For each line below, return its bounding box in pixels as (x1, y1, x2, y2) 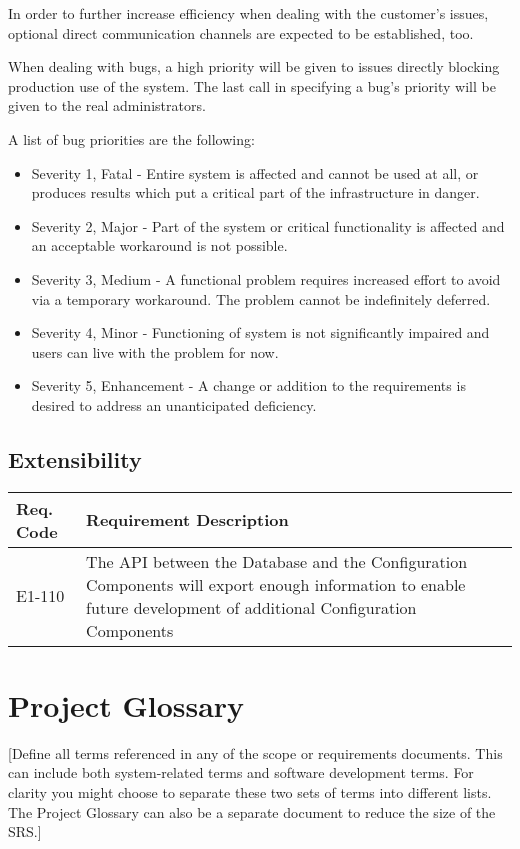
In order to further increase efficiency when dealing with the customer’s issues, (8, 3, 489, 23)
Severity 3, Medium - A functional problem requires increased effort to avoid (31, 268, 501, 289)
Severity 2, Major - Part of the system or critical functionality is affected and (31, 215, 505, 236)
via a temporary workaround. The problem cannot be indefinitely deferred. (31, 288, 491, 309)
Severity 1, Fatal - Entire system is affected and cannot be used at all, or (31, 162, 479, 183)
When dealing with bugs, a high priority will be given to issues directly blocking (8, 56, 500, 77)
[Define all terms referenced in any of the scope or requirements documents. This (8, 742, 503, 763)
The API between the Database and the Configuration (86, 549, 468, 573)
